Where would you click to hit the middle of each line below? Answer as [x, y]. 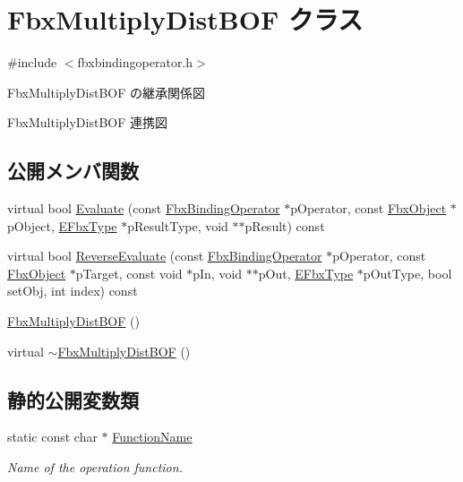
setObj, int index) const [73, 291]
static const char [52, 437]
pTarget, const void [129, 273]
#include [32, 62]
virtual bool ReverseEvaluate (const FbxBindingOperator [165, 256]
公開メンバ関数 [73, 171]
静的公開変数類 [73, 399]
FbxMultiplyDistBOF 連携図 [88, 122]
